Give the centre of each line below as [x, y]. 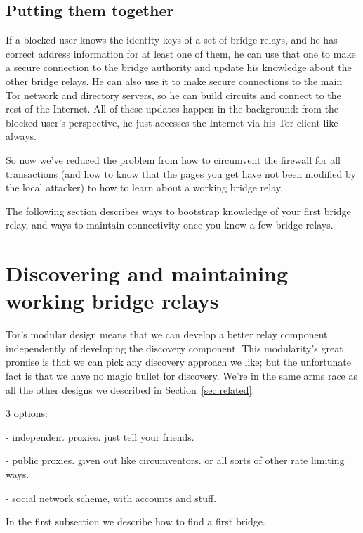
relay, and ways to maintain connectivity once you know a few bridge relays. [170, 225]
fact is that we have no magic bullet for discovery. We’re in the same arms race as [182, 376]
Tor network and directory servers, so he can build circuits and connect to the [173, 95]
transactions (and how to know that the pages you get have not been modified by [181, 173]
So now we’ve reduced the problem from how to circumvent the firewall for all [173, 159]
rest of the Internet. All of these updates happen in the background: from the [172, 109]
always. [21, 136]
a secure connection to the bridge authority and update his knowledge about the [179, 67]
